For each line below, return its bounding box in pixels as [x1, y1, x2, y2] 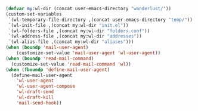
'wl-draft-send [16, 89, 54, 95]
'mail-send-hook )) [16, 100, 62, 106]
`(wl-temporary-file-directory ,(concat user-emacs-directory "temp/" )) [8, 17, 193, 23]
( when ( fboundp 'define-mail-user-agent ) [5, 66, 110, 73]
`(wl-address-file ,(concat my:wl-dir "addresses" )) [8, 33, 143, 39]
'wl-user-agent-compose [16, 84, 76, 90]
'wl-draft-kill [16, 94, 54, 100]
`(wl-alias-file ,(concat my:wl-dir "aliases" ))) [8, 39, 134, 45]
